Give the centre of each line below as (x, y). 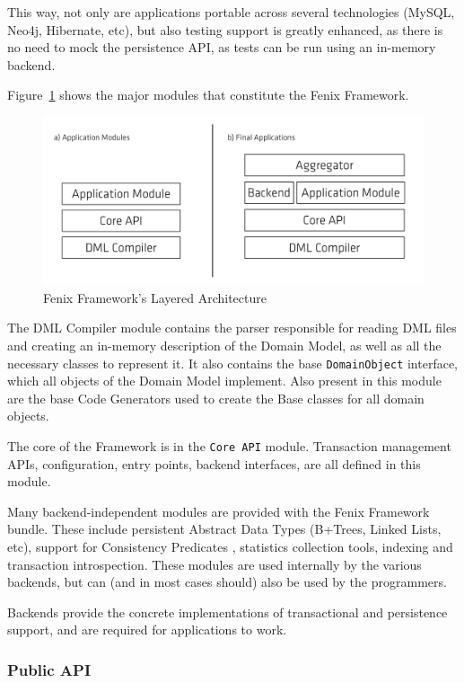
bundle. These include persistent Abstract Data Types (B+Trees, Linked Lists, (224, 529)
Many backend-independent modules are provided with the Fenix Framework (219, 511)
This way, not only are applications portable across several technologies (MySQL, (231, 12)
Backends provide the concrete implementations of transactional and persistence (228, 612)
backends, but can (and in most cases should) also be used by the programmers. (227, 582)
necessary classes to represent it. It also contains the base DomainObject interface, (233, 363)
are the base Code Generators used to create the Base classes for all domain (216, 398)
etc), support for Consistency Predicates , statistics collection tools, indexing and (230, 546)
